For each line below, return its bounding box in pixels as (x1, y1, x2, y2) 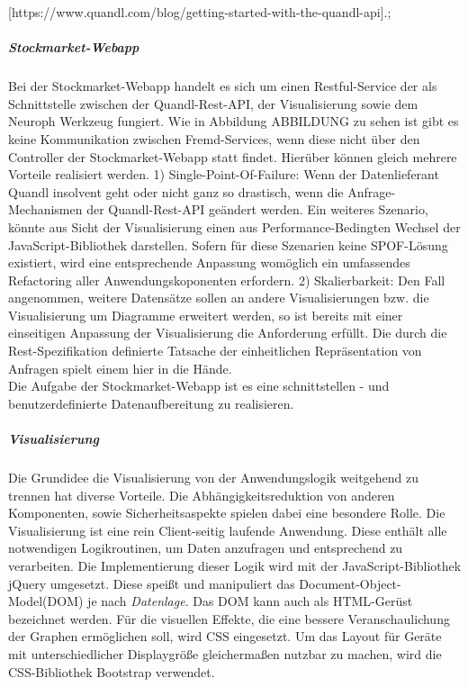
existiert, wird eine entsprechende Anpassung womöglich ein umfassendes (8, 253, 410, 272)
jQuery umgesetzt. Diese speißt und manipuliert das (8, 574, 295, 592)
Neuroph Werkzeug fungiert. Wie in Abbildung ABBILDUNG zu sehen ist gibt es (8, 112, 459, 131)
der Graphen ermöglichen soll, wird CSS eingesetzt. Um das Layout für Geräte (8, 627, 442, 646)
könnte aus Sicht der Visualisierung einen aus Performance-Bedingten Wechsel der (8, 217, 461, 236)
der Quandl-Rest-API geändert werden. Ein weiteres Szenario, (86, 200, 428, 219)
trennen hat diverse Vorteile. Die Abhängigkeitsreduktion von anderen (8, 485, 395, 504)
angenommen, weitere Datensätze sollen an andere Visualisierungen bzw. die (8, 288, 429, 307)
